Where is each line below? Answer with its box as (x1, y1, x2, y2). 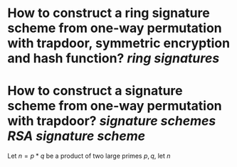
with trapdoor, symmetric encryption (7, 36, 230, 51)
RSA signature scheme (7, 128, 146, 144)
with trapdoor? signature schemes (7, 113, 216, 129)
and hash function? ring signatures (7, 50, 220, 67)
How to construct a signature (7, 83, 183, 99)
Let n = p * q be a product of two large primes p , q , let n (7, 151, 171, 161)
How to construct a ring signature (7, 5, 210, 21)
